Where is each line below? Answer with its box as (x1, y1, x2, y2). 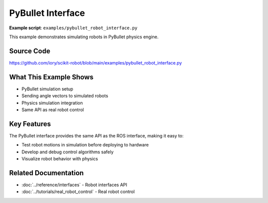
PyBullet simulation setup (21, 86, 73, 92)
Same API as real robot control (21, 107, 84, 113)
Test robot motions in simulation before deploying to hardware (21, 142, 149, 148)
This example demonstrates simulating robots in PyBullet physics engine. (9, 34, 159, 40)
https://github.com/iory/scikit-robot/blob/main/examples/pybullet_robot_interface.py (9, 60, 182, 66)
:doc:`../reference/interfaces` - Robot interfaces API (21, 182, 128, 188)
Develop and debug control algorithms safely (21, 149, 114, 155)
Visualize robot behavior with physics (21, 156, 98, 161)
